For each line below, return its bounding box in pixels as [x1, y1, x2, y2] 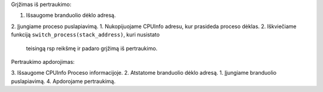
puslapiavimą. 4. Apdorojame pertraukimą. [11, 78, 116, 85]
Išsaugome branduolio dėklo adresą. [26, 12, 116, 19]
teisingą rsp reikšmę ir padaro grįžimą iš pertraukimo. [26, 45, 158, 52]
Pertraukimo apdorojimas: [11, 58, 75, 65]
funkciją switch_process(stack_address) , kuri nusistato [11, 31, 160, 38]
